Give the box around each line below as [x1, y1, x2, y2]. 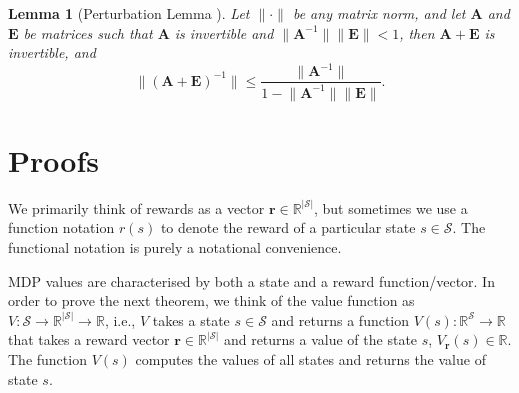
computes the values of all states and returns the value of [135, 348, 486, 369]
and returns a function [271, 309, 410, 330]
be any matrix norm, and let [292, 3, 466, 23]
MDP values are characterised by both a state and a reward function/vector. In [8, 270, 495, 291]
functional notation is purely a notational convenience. [8, 237, 342, 257]
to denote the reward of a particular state [160, 217, 416, 238]
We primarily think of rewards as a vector [8, 197, 265, 218]
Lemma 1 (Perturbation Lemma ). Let [8, 3, 250, 23]
